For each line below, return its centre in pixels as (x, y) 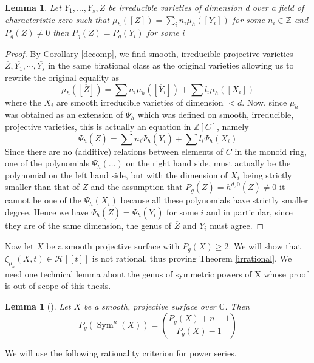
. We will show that (265, 246)
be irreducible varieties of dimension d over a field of (206, 7)
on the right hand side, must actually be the (208, 163)
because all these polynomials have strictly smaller (214, 200)
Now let (19, 246)
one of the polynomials (47, 163)
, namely (233, 127)
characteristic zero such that (57, 19)
